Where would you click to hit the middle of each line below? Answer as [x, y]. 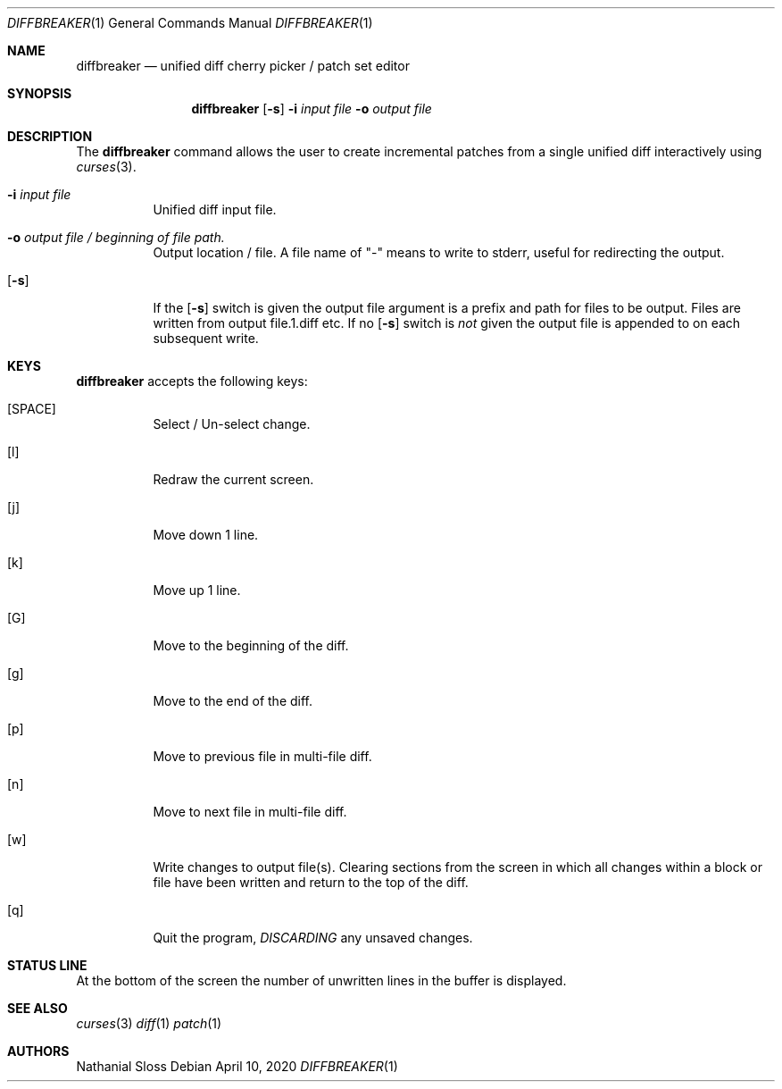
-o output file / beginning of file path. [116, 237]
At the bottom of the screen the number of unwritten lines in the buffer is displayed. [321, 980]
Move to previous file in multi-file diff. [262, 756]
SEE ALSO [37, 1008]
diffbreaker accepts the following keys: [192, 381]
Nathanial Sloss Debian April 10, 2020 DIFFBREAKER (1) [237, 1066]
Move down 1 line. [206, 535]
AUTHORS [38, 1051]
